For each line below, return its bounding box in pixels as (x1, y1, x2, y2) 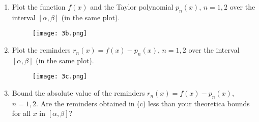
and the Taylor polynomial (90, 2, 174, 12)
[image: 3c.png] (32, 73, 88, 80)
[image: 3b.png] (32, 30, 88, 37)
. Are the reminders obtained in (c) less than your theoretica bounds (36, 98, 250, 108)
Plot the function (12, 2, 66, 12)
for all (12, 108, 31, 118)
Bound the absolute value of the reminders (12, 88, 145, 98)
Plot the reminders (12, 45, 71, 55)
